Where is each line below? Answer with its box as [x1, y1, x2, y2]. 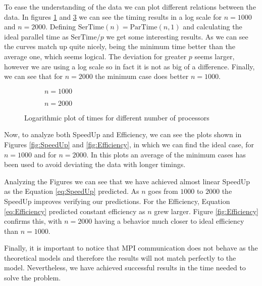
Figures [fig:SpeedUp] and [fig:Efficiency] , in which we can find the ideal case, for [4, 139, 254, 149]
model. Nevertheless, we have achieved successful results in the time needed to [4, 262, 246, 273]
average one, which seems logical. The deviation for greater [4, 51, 187, 61]
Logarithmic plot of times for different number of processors [24, 112, 209, 122]
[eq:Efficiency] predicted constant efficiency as [4, 206, 145, 216]
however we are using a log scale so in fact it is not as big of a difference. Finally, [4, 61, 255, 71]
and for [34, 149, 57, 159]
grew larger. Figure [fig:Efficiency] [154, 206, 258, 216]
